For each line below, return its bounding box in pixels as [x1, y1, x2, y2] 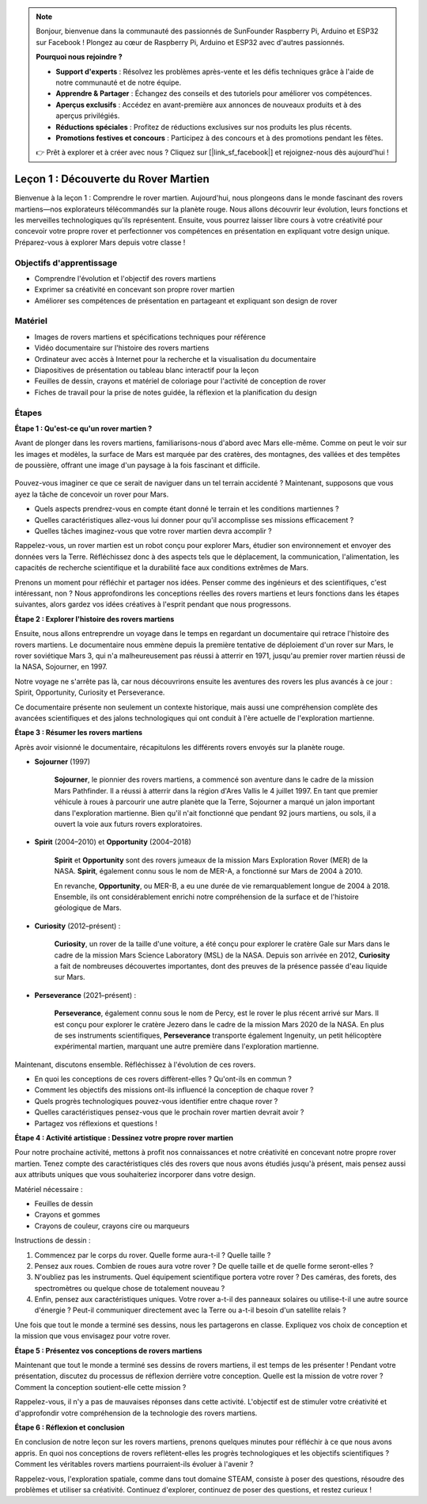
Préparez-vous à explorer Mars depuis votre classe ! [14, 238, 186, 247]
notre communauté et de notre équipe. [55, 78, 182, 87]
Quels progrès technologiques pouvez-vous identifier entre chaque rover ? [34, 1096, 278, 1106]
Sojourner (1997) [34, 757, 91, 767]
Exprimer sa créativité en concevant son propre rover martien [34, 285, 235, 295]
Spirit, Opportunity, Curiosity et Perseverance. [14, 687, 165, 697]
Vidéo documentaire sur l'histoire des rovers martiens [34, 343, 210, 352]
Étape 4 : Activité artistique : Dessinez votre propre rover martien [14, 1133, 233, 1143]
